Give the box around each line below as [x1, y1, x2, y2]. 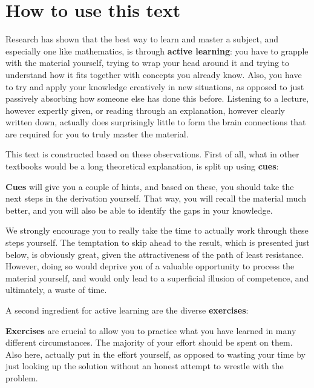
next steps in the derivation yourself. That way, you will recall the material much [5, 192, 306, 205]
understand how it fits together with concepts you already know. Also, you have [5, 68, 302, 81]
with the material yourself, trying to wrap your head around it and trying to [5, 56, 290, 69]
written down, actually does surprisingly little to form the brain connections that [5, 116, 306, 128]
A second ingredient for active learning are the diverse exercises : [5, 304, 249, 316]
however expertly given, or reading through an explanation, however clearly [5, 104, 285, 116]
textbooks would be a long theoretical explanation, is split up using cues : [5, 160, 279, 173]
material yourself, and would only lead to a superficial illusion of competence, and [5, 271, 309, 284]
